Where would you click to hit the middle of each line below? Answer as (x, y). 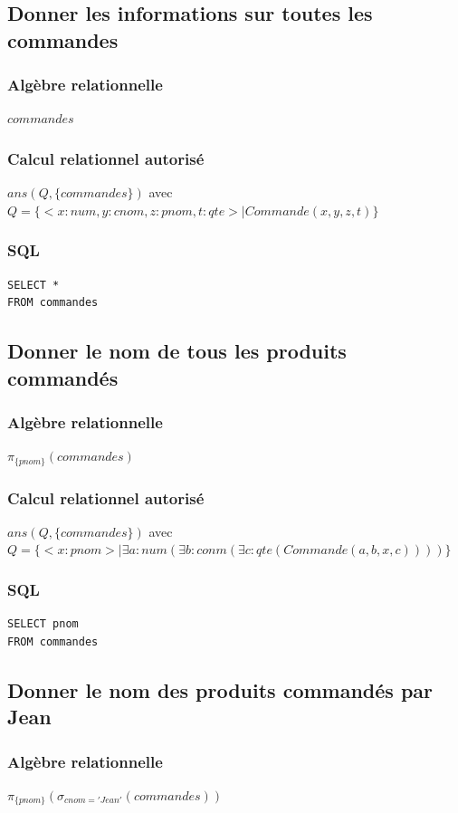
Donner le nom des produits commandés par (220, 689)
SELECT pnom (43, 624)
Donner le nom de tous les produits (177, 351)
